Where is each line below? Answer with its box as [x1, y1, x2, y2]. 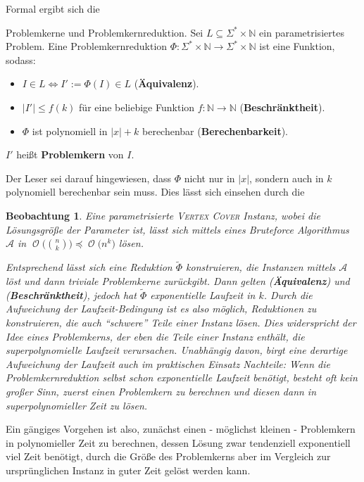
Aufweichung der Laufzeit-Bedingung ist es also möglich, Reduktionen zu [6, 301, 317, 316]
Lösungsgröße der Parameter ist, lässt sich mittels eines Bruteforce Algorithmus [6, 222, 349, 236]
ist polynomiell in [32, 123, 108, 138]
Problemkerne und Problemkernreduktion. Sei [6, 25, 203, 39]
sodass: [6, 52, 36, 67]
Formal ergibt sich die [6, 1, 100, 15]
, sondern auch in [249, 170, 324, 185]
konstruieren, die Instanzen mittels [186, 260, 336, 274]
